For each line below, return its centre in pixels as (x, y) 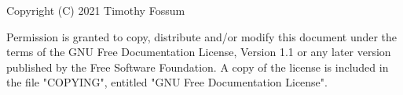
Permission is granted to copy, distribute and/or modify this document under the (202, 36)
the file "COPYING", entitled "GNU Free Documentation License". (167, 82)
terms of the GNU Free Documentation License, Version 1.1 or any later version (199, 52)
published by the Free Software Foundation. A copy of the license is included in (198, 67)
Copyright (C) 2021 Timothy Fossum (96, 10)
